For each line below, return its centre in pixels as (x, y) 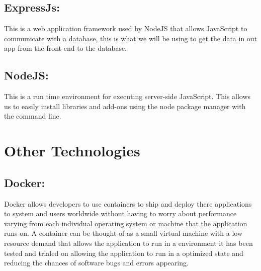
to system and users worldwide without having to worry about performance (120, 213)
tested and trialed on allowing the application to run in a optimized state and (124, 253)
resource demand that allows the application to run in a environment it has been (128, 243)
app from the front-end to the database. (66, 48)
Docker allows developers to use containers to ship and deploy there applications (128, 203)
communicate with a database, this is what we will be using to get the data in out (131, 38)
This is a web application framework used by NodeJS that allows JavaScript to (126, 28)
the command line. (33, 116)
